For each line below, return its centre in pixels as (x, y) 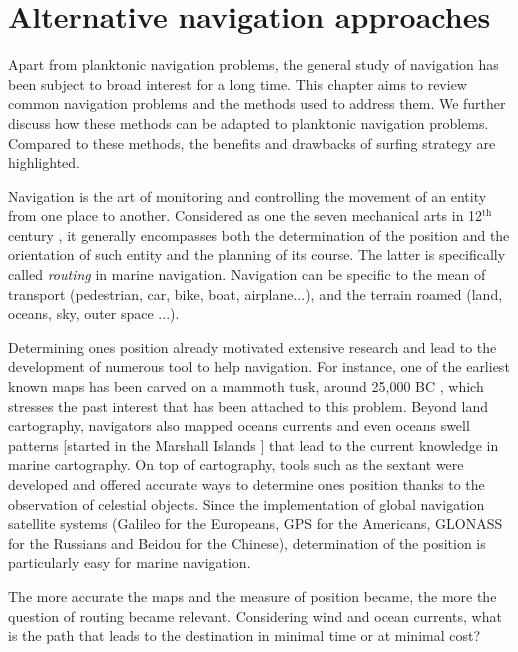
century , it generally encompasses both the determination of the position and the (259, 234)
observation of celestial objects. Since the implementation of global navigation (246, 503)
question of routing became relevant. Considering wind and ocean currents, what (255, 615)
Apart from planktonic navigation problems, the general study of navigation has (253, 64)
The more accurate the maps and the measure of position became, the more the (252, 595)
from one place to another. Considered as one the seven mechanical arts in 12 (245, 215)
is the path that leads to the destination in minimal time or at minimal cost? (244, 635)
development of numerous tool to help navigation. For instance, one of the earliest (259, 366)
